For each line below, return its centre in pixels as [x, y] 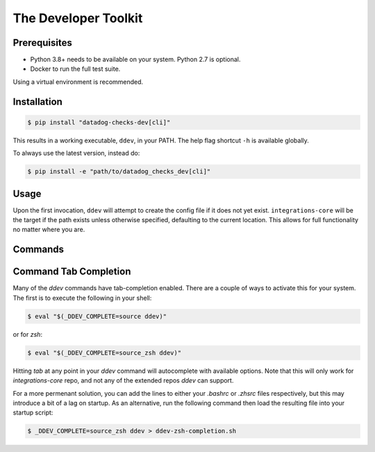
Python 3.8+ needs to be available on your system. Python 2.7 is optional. [135, 60]
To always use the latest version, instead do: [76, 153]
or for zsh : [28, 334]
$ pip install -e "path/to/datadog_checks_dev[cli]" [119, 171]
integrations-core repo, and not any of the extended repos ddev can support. [123, 380]
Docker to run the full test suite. [75, 69]
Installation [37, 102]
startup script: [33, 412]
